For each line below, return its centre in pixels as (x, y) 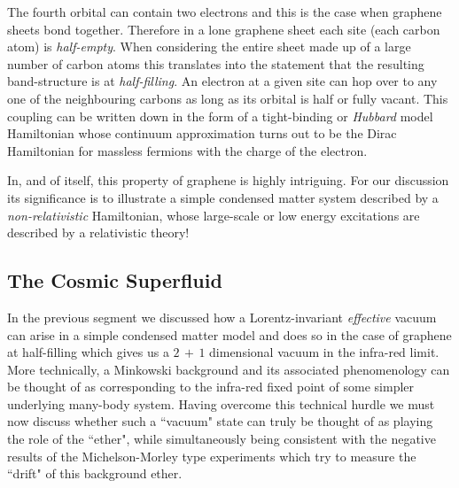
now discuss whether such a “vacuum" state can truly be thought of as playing (220, 421)
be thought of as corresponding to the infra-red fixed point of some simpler (211, 387)
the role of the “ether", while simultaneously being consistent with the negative (222, 439)
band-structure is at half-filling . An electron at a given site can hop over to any (222, 81)
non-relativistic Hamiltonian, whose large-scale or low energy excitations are (214, 215)
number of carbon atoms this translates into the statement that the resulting (216, 63)
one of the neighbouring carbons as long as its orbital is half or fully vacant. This (228, 98)
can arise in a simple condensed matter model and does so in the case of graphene (229, 334)
